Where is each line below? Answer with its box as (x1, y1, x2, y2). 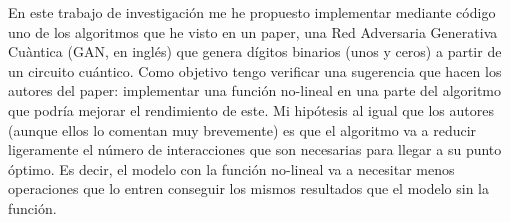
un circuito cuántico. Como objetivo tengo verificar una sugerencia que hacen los (8, 60, 502, 81)
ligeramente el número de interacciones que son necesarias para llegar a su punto (8, 139, 502, 160)
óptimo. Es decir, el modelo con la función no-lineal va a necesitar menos (8, 158, 455, 179)
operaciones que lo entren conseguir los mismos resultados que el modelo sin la (8, 178, 489, 199)
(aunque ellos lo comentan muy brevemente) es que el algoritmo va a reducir (8, 119, 477, 140)
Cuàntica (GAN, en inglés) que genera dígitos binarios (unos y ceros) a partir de (8, 41, 502, 62)
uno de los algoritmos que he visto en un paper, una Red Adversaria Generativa (8, 21, 498, 42)
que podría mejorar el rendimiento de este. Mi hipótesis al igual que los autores (8, 99, 494, 120)
